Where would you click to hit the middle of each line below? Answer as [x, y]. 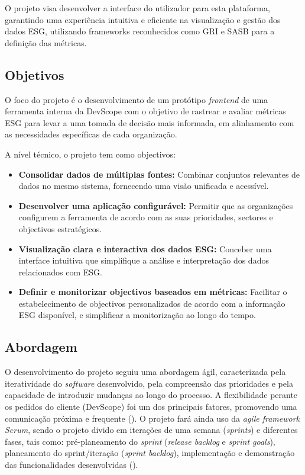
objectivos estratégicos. [60, 228]
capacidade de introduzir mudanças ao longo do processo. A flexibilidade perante [151, 395]
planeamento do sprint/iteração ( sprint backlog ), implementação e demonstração [150, 453]
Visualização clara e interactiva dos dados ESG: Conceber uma [145, 248]
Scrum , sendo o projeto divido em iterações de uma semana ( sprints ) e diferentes [151, 430]
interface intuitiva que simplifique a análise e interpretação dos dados [144, 260]
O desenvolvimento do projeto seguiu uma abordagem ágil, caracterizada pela [145, 372]
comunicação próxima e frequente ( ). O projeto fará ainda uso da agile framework [152, 418]
